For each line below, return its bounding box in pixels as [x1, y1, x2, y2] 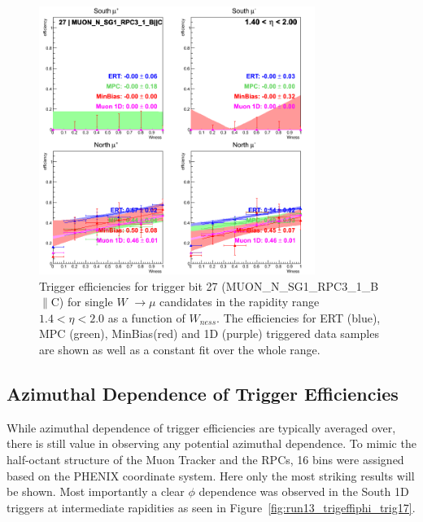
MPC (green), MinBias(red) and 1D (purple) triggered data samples [39, 325, 379, 342]
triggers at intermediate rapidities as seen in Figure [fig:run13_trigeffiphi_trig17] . [7, 498, 416, 515]
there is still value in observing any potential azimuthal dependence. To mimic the [7, 435, 416, 452]
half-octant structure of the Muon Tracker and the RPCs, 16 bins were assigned [7, 450, 404, 467]
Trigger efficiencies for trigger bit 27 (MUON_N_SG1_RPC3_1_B [39, 277, 379, 294]
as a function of [107, 309, 185, 326]
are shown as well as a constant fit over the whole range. [39, 340, 321, 358]
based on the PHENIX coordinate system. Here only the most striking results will [7, 467, 415, 484]
